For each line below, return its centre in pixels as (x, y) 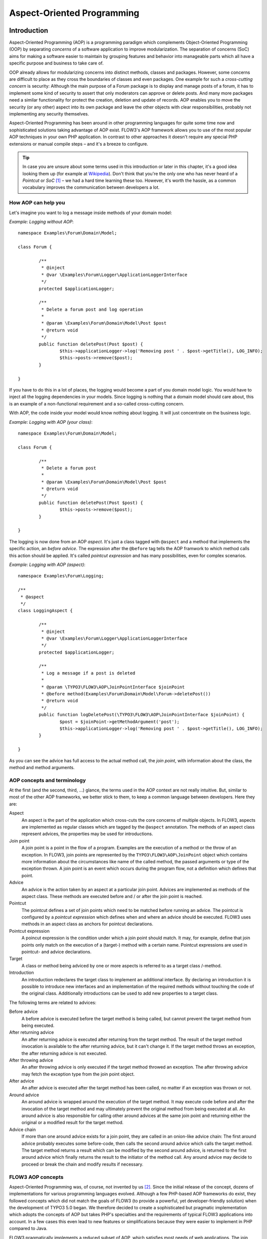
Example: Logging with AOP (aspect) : (47, 564)
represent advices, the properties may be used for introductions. (87, 834)
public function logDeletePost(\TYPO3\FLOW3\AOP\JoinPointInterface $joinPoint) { (142, 715)
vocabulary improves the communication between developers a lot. (91, 187)
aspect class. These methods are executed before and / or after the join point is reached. (112, 896)
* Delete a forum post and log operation (92, 309)
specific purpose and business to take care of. (56, 63)
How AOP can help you (37, 203)
